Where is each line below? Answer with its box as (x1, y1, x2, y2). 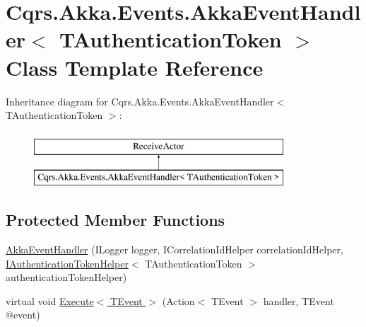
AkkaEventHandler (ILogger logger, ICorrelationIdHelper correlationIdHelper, (6, 242, 343, 257)
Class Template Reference (6, 52, 264, 81)
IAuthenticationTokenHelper (6, 256, 129, 270)
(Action (162, 293, 195, 308)
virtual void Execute (6, 293, 94, 308)
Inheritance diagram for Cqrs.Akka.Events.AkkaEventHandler (6, 93, 274, 108)
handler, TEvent (263, 293, 334, 308)
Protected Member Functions (6, 209, 225, 231)
